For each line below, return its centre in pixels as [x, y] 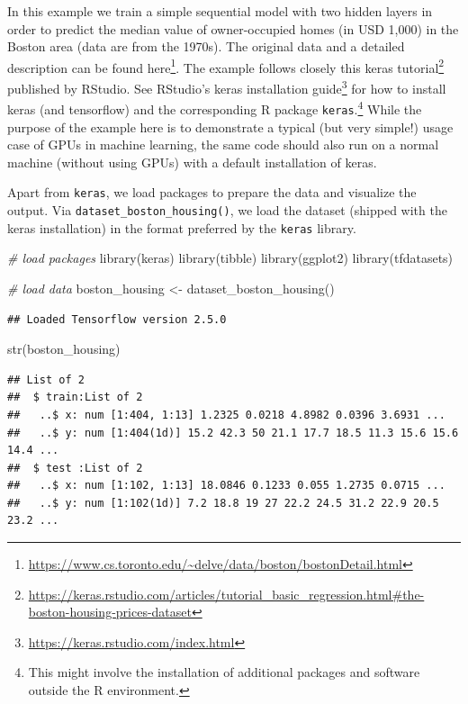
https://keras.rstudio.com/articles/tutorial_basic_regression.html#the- [226, 594]
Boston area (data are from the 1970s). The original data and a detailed [206, 46]
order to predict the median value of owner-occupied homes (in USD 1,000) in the [233, 28]
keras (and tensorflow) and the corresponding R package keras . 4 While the [215, 108]
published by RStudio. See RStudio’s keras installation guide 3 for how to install [227, 87]
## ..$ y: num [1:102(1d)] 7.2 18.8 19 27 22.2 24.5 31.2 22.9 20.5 [223, 503]
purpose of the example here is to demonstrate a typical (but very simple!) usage [230, 126]
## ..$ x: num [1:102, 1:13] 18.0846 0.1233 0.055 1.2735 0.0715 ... [226, 486]
